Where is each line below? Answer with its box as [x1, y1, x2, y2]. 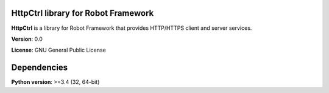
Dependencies [11, 63, 68, 73]
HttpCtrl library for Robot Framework [11, 8, 154, 18]
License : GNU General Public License [11, 46, 106, 54]
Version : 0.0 [11, 35, 43, 43]
